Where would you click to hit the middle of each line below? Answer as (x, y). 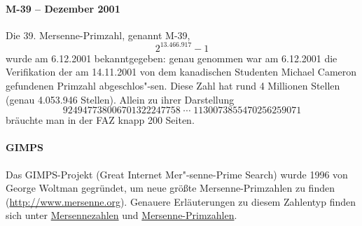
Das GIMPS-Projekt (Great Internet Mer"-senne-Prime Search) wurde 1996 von (177, 174)
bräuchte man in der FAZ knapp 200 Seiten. (100, 120)
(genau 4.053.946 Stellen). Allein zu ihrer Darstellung (120, 99)
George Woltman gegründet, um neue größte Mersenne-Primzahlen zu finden (170, 188)
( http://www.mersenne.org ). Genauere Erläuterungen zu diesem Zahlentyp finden (181, 201)
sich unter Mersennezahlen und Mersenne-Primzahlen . (121, 215)
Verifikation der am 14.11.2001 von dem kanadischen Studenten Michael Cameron (181, 72)
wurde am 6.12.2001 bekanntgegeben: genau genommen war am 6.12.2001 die (172, 58)
